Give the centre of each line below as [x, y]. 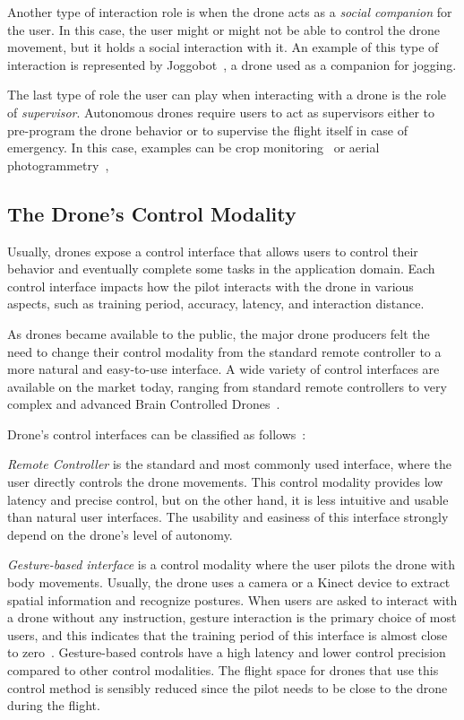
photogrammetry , [58, 165]
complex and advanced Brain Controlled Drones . [144, 404]
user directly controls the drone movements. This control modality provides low [225, 482]
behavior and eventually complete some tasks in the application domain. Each [221, 269]
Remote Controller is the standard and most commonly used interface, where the [229, 464]
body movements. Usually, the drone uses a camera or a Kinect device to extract [229, 582]
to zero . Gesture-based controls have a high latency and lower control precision [227, 652]
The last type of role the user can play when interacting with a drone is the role [227, 95]
